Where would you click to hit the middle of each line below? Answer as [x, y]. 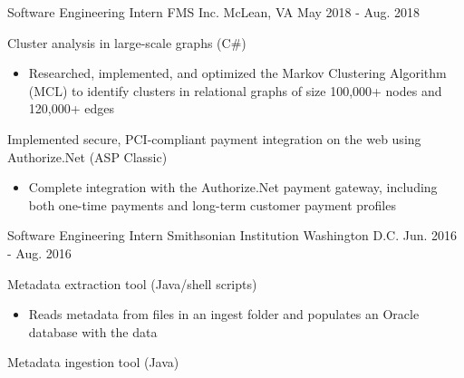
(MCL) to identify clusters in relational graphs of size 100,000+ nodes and [235, 90]
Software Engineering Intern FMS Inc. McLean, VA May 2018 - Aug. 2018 [213, 12]
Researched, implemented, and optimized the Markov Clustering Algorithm [237, 73]
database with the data [93, 331]
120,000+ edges [71, 108]
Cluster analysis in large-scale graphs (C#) [127, 42]
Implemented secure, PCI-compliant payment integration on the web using [214, 138]
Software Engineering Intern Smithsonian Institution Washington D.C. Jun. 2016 [232, 235]
